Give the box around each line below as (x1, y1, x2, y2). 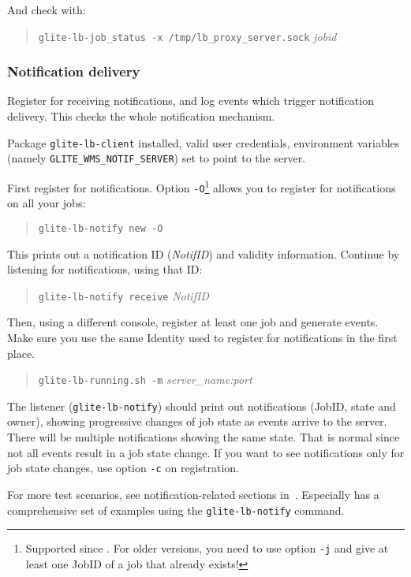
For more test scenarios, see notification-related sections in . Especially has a (7, 486, 379, 502)
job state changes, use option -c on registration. (7, 460, 239, 476)
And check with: (7, 2, 86, 17)
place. (7, 344, 35, 361)
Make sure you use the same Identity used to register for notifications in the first (7, 329, 398, 345)
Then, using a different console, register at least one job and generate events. (7, 314, 379, 330)
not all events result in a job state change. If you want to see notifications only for (7, 444, 405, 460)
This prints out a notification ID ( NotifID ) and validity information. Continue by (7, 245, 400, 262)
